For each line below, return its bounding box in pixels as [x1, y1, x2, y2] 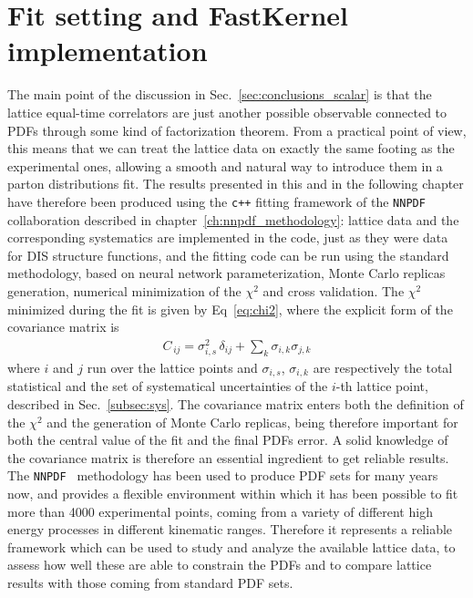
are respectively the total [313, 357, 453, 376]
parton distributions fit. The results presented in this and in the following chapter [7, 174, 464, 193]
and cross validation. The [262, 281, 405, 300]
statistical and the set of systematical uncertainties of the [7, 376, 328, 396]
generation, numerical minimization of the [7, 281, 242, 300]
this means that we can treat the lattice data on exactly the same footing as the [7, 139, 455, 158]
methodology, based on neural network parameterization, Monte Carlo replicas [7, 263, 446, 283]
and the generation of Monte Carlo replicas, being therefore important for [46, 412, 458, 431]
